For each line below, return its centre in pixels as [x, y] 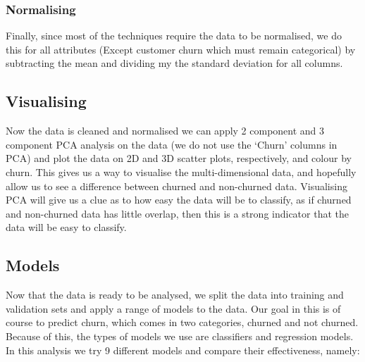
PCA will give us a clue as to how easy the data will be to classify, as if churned [179, 200]
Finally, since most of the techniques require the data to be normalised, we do [174, 36]
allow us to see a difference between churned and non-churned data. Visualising [177, 186]
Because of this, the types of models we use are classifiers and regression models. [180, 336]
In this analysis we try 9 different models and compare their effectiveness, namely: [183, 350]
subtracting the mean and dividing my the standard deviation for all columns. [174, 63]
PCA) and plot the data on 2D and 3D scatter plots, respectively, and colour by [179, 158]
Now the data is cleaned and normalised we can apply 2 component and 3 [165, 131]
